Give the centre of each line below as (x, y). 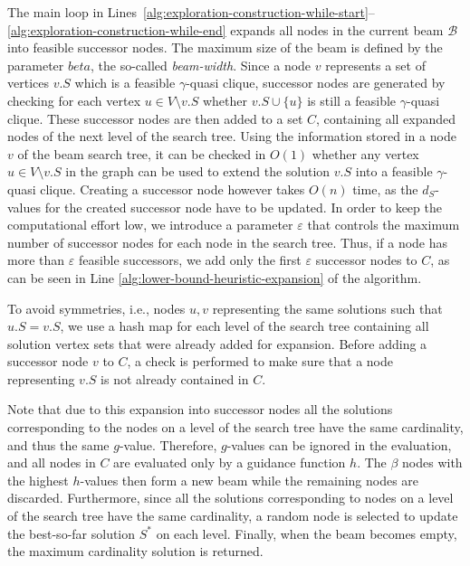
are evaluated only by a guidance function (230, 462)
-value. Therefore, (168, 444)
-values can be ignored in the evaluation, (339, 444)
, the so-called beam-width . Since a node (201, 65)
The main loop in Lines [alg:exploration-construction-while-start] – (191, 12)
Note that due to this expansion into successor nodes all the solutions (200, 409)
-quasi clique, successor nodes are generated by (316, 83)
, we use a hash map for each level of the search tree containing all (245, 326)
